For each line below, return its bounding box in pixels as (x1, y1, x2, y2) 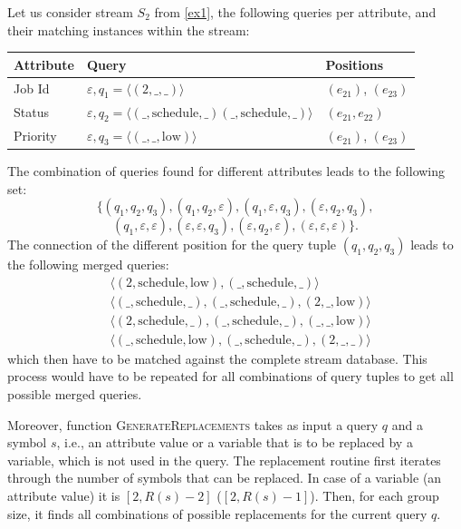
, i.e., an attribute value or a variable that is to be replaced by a (56, 433, 413, 452)
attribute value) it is (7, 485, 120, 505)
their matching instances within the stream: (7, 20, 250, 39)
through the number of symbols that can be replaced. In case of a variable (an (7, 468, 442, 487)
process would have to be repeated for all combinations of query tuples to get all (7, 367, 454, 386)
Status (14, 103, 49, 122)
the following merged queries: (7, 255, 169, 274)
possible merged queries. (7, 385, 142, 404)
